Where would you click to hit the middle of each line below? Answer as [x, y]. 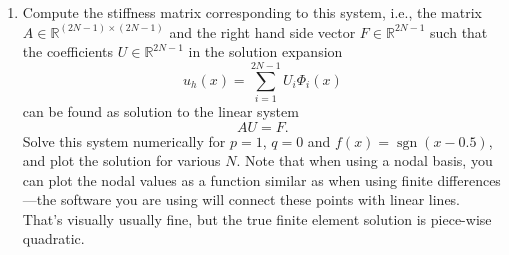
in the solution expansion [265, 51]
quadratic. [53, 238]
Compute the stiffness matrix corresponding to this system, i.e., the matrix [252, 12]
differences [469, 179]
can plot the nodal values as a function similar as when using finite [227, 179]
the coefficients [68, 51]
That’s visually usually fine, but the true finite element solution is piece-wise [257, 218]
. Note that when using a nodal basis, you [364, 160]
